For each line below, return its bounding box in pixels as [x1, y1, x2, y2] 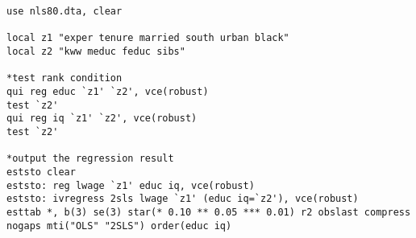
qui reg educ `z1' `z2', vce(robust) [6, 85, 209, 97]
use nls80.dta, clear [6, 6, 123, 17]
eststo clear [6, 166, 76, 178]
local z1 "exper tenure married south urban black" [6, 32, 289, 44]
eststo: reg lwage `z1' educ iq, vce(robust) [6, 179, 255, 191]
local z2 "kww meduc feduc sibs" [6, 45, 185, 57]
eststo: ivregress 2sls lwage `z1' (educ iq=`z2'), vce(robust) [6, 193, 359, 205]
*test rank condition [6, 72, 123, 84]
